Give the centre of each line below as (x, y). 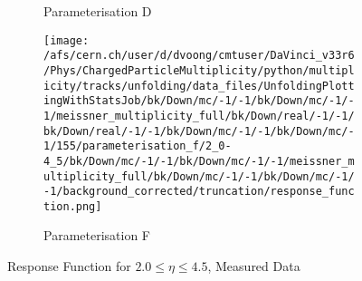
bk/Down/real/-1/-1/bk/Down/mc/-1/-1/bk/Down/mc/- (199, 131)
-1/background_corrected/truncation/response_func (199, 192)
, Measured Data (254, 266)
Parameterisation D (98, 11)
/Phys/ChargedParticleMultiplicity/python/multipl (199, 70)
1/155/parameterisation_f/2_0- (138, 146)
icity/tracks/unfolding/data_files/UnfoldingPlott (199, 86)
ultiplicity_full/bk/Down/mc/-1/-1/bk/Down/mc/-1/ (199, 176)
